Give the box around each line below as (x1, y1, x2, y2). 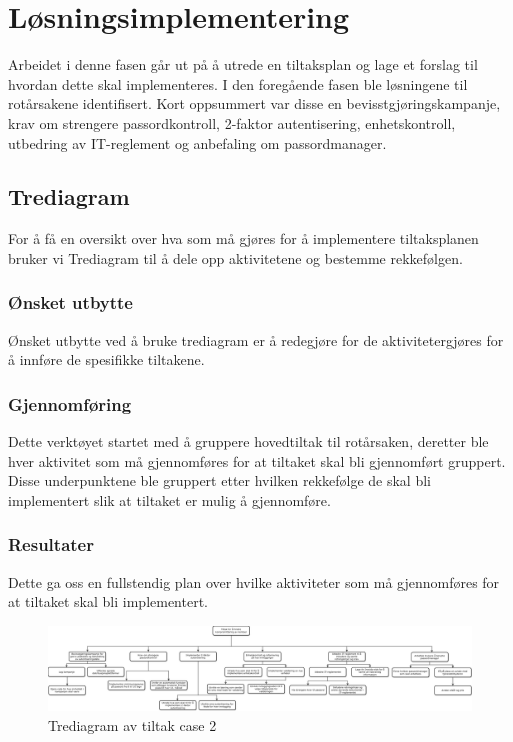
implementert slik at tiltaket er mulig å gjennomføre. (8, 489, 331, 510)
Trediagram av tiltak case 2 (48, 714, 217, 735)
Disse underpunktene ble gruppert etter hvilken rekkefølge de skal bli (8, 470, 431, 491)
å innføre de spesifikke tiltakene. (8, 349, 205, 370)
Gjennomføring (8, 391, 132, 416)
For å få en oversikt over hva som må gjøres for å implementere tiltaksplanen (8, 228, 479, 249)
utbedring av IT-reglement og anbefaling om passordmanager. (8, 132, 387, 153)
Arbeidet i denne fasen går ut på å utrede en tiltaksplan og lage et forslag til (8, 54, 478, 75)
